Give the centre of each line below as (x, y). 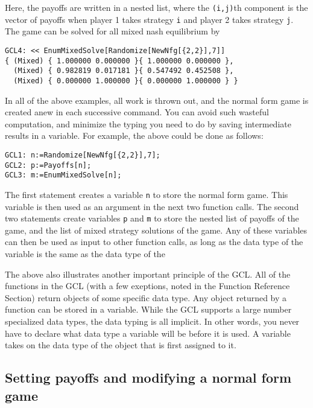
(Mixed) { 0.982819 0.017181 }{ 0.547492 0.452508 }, (124, 71)
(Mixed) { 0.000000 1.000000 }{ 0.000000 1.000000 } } (126, 81)
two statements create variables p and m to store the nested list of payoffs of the (152, 218)
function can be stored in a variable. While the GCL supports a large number (148, 309)
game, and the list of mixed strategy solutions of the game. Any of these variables (156, 230)
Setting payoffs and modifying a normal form (148, 378)
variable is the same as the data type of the (85, 253)
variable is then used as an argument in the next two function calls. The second (152, 206)
